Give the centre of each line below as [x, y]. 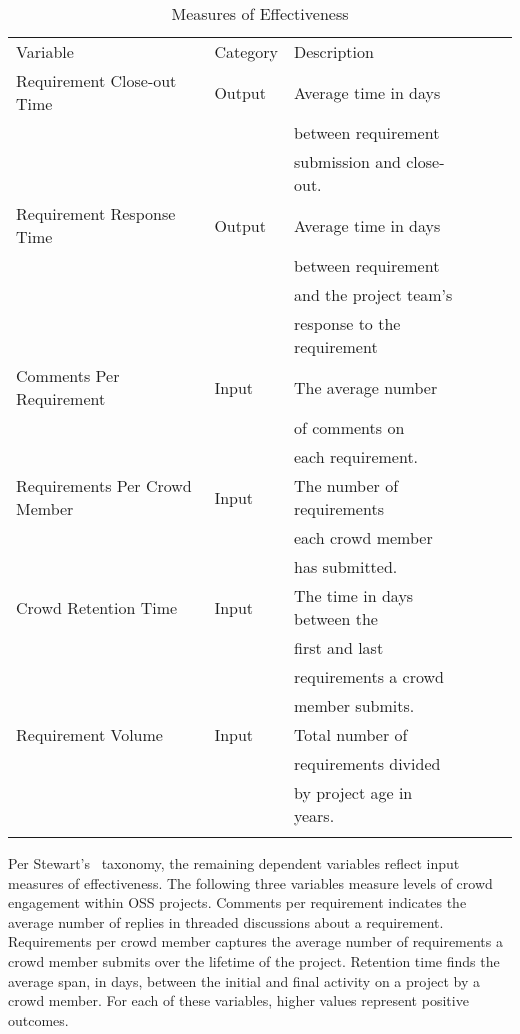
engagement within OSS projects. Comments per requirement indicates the [237, 902]
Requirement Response [96, 213]
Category [246, 51]
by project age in [353, 792]
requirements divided [367, 763]
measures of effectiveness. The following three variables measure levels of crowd [250, 882]
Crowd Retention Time [97, 607]
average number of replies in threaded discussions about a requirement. [226, 921]
